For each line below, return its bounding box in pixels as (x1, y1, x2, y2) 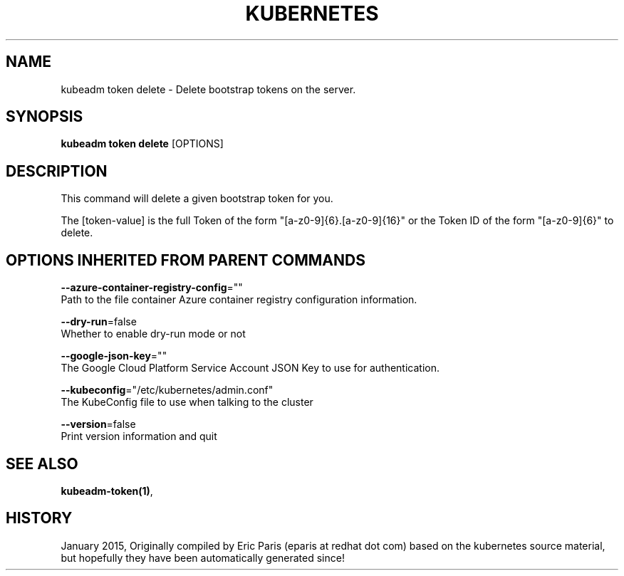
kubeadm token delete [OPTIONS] (61, 137, 224, 150)
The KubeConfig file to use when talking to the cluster (61, 396, 313, 409)
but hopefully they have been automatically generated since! (61, 551, 345, 564)
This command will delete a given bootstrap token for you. (61, 192, 333, 205)
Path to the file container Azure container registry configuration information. (61, 293, 417, 306)
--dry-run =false (61, 315, 137, 328)
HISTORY (6, 509, 73, 528)
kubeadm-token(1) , (61, 484, 153, 497)
